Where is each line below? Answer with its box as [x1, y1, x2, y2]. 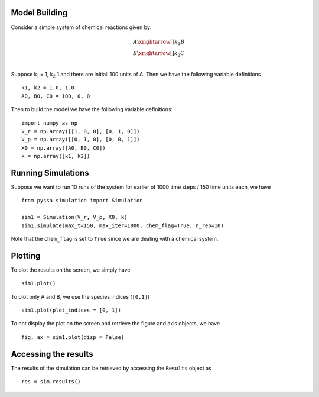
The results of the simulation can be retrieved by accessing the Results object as [11, 364, 212, 372]
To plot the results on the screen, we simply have [11, 266, 131, 273]
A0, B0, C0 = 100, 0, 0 [21, 92, 90, 99]
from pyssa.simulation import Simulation [21, 197, 143, 204]
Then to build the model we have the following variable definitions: [11, 106, 173, 113]
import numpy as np [21, 120, 78, 127]
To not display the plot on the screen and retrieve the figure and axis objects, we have [11, 320, 220, 327]
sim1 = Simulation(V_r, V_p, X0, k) [21, 214, 128, 221]
